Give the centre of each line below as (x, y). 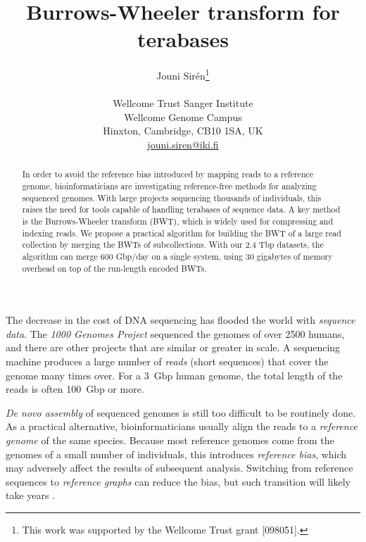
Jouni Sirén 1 (183, 74)
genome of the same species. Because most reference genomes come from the (170, 440)
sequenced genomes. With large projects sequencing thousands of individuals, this (172, 197)
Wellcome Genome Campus (183, 116)
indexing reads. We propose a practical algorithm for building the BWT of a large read (182, 233)
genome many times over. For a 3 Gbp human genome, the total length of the (174, 375)
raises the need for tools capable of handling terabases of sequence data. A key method (181, 209)
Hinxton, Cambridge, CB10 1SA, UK (183, 131)
